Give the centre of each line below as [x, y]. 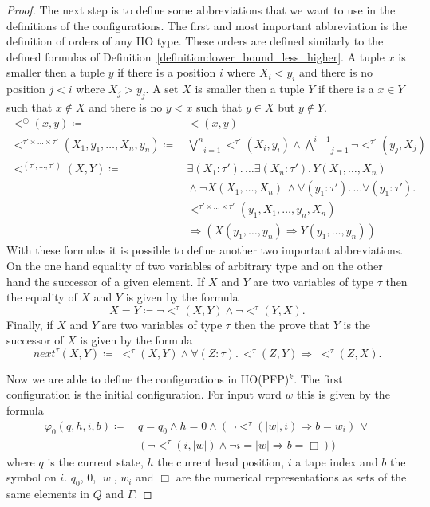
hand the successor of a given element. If [106, 281]
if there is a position [167, 72]
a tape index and [337, 461]
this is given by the [343, 394]
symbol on [32, 477]
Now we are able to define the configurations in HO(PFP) [148, 378]
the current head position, [221, 461]
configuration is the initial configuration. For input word [144, 394]
